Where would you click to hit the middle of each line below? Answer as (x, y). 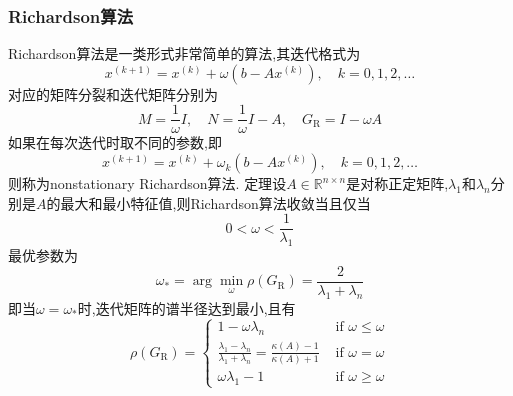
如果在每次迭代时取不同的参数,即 (115, 142)
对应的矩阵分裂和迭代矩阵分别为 (113, 93)
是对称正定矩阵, (397, 183)
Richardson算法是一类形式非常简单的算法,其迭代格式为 (184, 53)
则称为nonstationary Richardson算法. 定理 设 (147, 183)
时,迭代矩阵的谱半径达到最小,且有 (186, 307)
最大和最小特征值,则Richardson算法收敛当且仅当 (215, 202)
